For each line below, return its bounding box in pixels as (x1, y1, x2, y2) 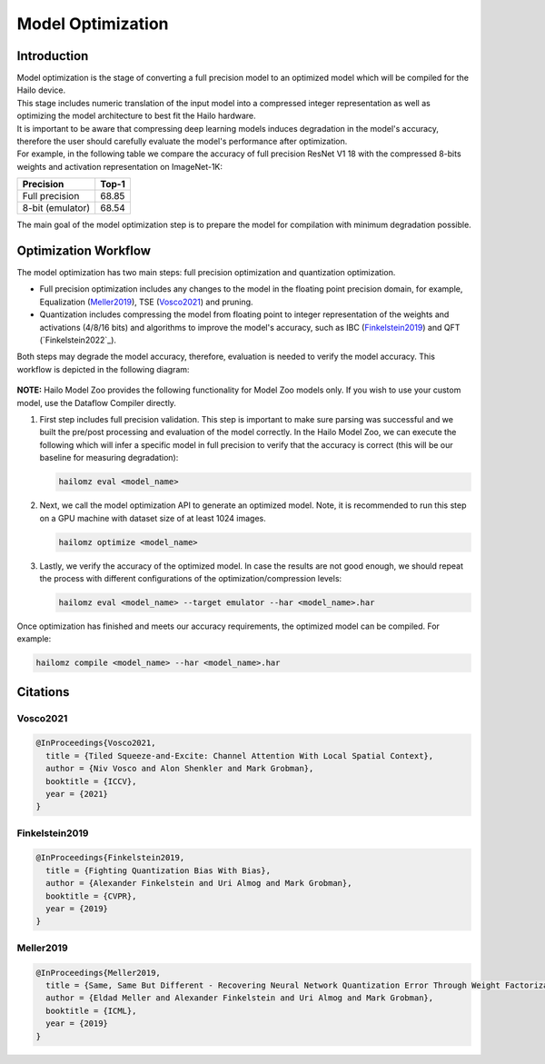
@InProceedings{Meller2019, (35, 968, 161, 978)
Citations (16, 684, 70, 700)
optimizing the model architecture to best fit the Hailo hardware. (16, 110, 256, 122)
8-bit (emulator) (22, 202, 91, 214)
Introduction (16, 48, 89, 64)
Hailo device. (16, 85, 66, 95)
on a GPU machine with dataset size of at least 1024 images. (39, 512, 267, 523)
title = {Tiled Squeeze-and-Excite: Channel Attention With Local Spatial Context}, (45, 751, 434, 761)
